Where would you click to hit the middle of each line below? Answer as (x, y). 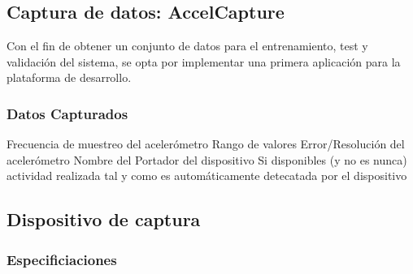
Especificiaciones (62, 259)
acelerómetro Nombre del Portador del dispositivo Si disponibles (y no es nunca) (207, 159)
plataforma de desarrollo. (69, 77)
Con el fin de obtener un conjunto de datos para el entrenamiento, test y (187, 46)
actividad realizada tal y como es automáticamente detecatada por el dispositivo (207, 176)
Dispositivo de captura (104, 219)
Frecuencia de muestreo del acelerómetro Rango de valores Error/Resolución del (206, 144)
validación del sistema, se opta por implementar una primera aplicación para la (204, 61)
